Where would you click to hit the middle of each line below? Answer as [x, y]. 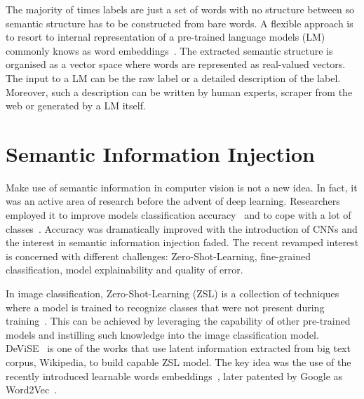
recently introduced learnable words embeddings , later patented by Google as [174, 376]
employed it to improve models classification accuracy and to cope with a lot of [178, 215]
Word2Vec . [32, 390]
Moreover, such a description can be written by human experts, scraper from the [179, 92]
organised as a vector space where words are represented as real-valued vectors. [176, 64]
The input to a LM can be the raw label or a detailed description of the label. [173, 77]
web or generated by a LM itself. [76, 106]
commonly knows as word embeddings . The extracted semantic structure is [169, 50]
